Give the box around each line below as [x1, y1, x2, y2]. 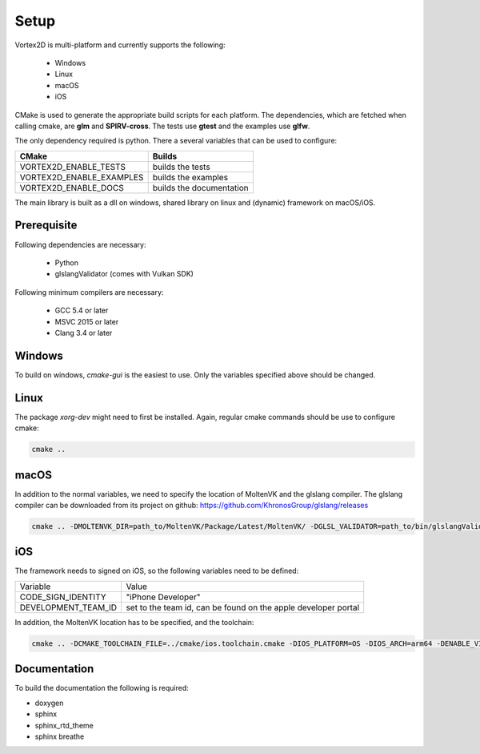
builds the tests [152, 161, 211, 172]
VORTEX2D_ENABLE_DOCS [19, 182, 124, 193]
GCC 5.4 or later [54, 305, 109, 316]
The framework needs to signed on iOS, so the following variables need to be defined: [14, 566, 299, 576]
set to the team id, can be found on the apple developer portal [126, 602, 360, 613]
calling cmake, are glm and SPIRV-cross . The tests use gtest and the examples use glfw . [14, 121, 310, 131]
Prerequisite [14, 219, 78, 232]
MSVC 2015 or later [54, 317, 119, 326]
